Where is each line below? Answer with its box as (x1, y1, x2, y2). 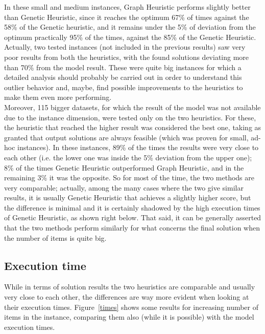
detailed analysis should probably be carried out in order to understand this (4, 72, 242, 82)
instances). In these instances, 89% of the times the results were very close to (17, 142, 259, 153)
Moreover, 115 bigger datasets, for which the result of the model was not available (4, 101, 261, 112)
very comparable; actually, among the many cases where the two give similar (4, 182, 244, 193)
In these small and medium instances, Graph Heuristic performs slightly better (4, 2, 251, 12)
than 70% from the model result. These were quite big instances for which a (4, 61, 242, 72)
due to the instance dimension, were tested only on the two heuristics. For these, (4, 112, 256, 122)
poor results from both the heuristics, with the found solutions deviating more (4, 51, 249, 62)
